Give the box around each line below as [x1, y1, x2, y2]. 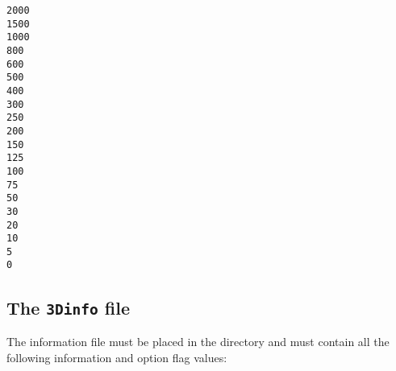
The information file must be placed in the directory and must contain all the [6, 332, 390, 349]
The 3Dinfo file [6, 295, 131, 319]
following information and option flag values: [6, 348, 227, 365]
